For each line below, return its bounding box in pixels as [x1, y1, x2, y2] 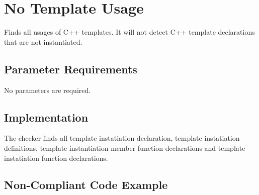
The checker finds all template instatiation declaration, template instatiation [4, 133, 240, 143]
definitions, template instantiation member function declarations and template [4, 142, 245, 153]
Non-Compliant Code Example [4, 177, 168, 192]
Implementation [4, 109, 89, 125]
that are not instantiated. [4, 36, 82, 47]
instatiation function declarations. [4, 152, 108, 163]
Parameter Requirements [4, 61, 137, 76]
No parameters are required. [4, 84, 91, 95]
